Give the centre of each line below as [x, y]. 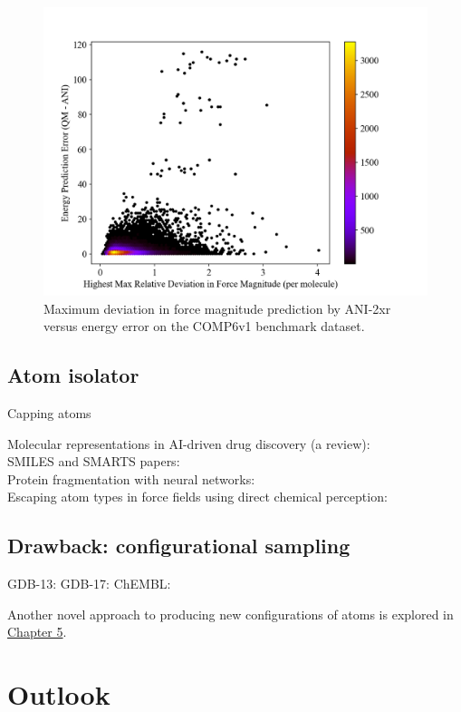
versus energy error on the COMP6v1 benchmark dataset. [204, 326]
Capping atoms [49, 412]
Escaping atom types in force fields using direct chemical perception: [197, 497]
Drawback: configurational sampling [179, 546]
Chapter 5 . [37, 632]
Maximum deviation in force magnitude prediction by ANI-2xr [217, 308]
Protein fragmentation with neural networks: [131, 478]
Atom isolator [73, 375]
